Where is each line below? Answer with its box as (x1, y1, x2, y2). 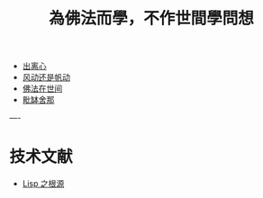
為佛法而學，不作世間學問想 (48, 8, 254, 29)
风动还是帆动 (22, 72, 70, 83)
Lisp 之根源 (22, 178, 65, 189)
